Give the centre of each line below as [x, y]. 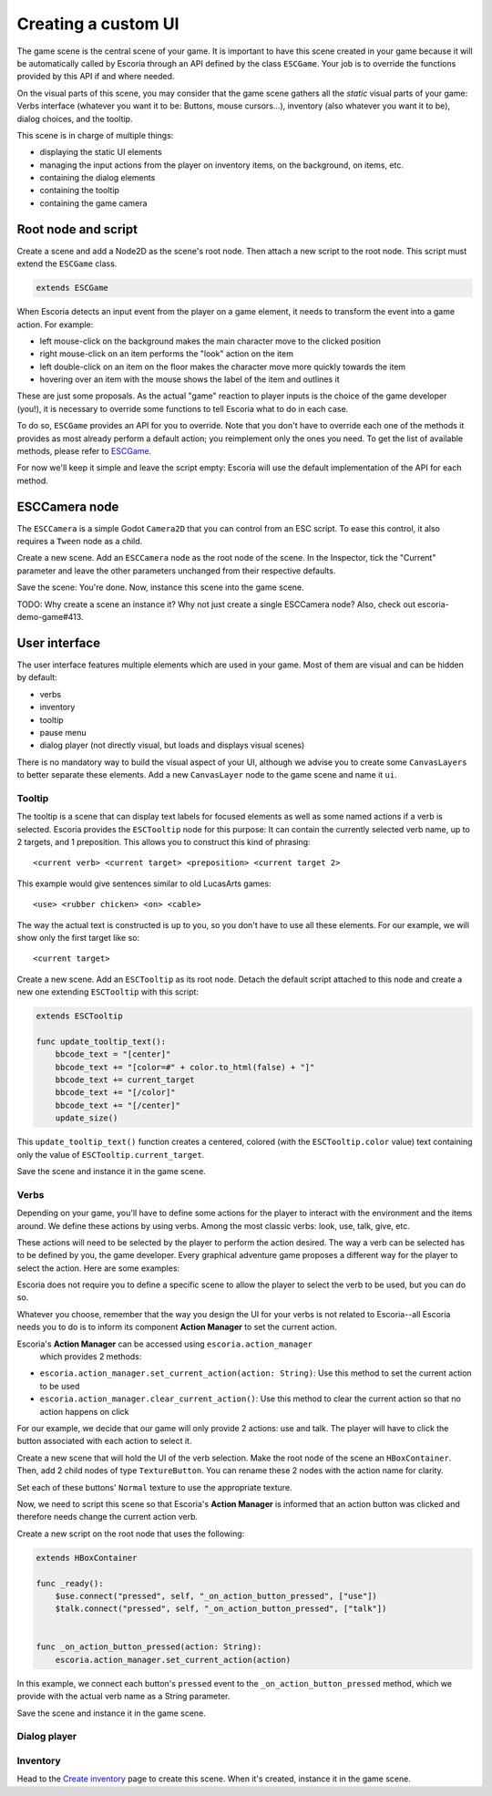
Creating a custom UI [98, 24]
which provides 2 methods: [91, 1357]
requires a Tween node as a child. [80, 542]
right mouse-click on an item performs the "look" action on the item [166, 354]
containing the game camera [93, 203]
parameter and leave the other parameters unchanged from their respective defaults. [176, 571]
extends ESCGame [72, 288]
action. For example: [55, 325]
